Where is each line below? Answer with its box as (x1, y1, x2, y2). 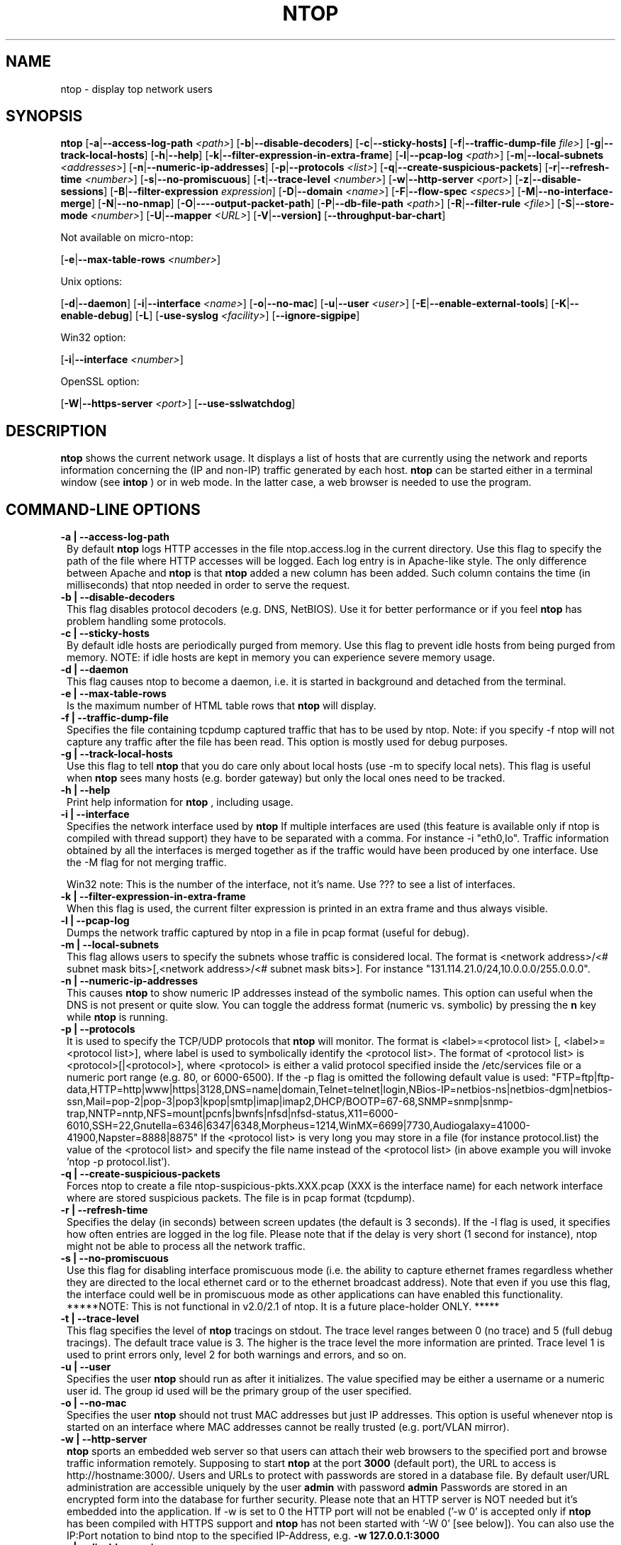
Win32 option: (60, 331, 126, 344)
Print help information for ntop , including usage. (67, 796, 293, 809)
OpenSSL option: (60, 375, 140, 388)
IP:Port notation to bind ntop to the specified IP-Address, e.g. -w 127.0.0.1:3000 (67, 1529, 440, 1542)
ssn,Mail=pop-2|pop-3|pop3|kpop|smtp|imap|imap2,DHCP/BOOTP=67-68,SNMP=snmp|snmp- (67, 1095, 513, 1108)
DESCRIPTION (6, 421, 107, 440)
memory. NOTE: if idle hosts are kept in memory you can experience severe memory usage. (67, 651, 496, 664)
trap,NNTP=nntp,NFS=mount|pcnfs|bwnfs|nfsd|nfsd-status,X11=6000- (67, 1107, 398, 1120)
